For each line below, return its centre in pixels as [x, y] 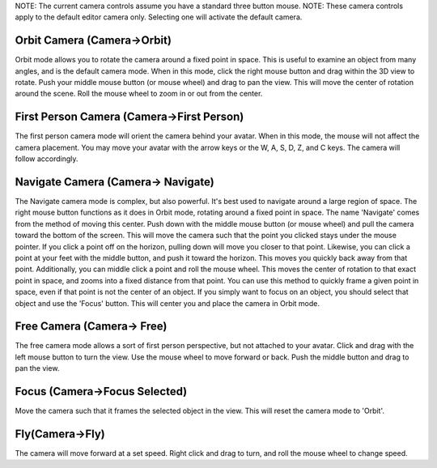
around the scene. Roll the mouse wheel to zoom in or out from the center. [139, 94]
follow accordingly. [47, 159]
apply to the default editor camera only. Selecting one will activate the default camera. [159, 17]
